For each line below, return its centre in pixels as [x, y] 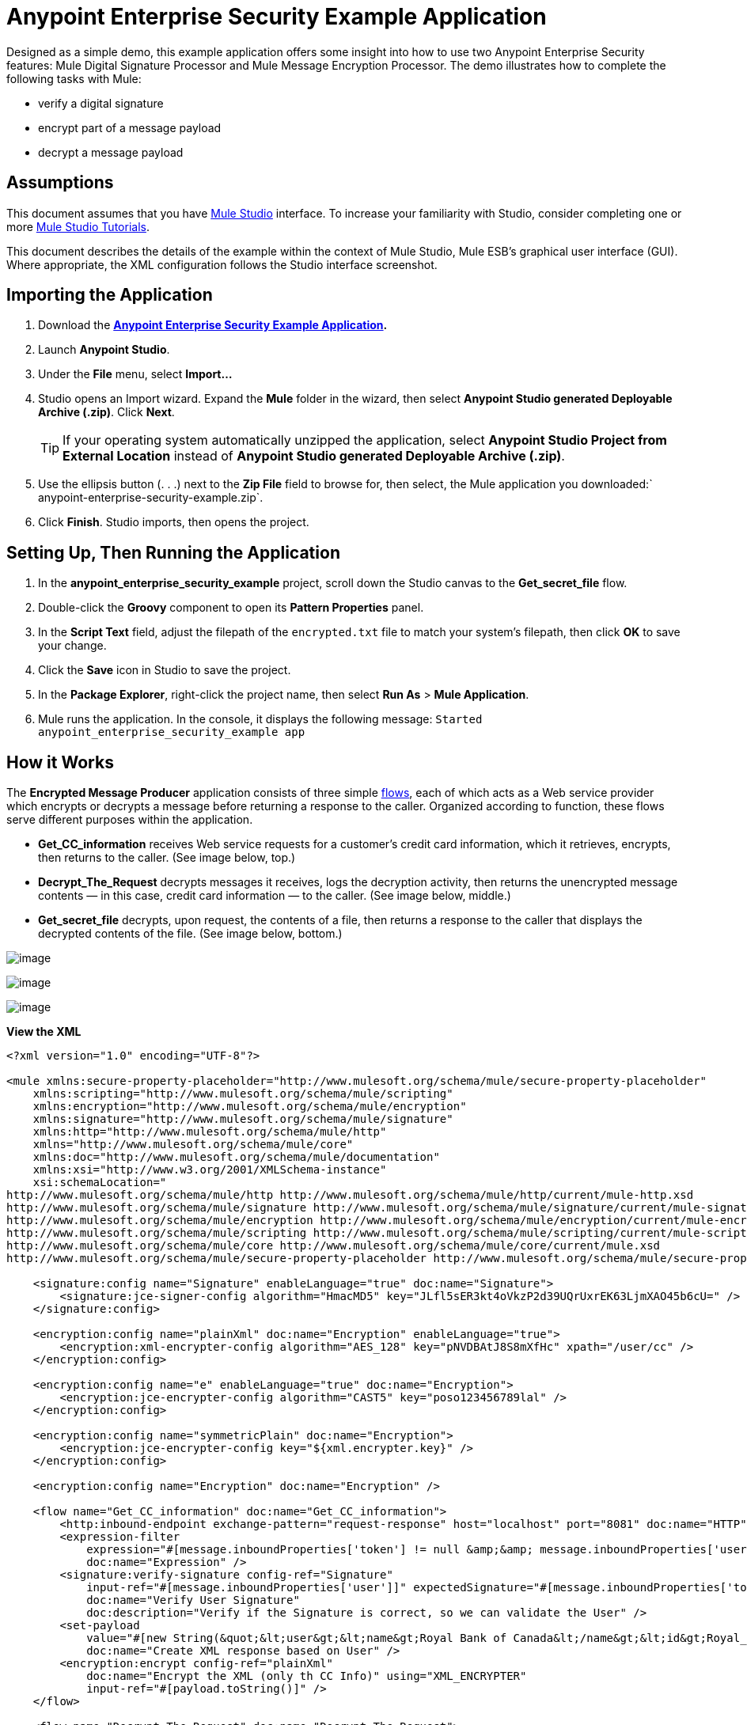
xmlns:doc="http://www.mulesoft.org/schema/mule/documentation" [236, 1157]
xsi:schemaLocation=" [100, 1183]
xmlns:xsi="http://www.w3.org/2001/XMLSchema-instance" [210, 1170]
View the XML [44, 1032]
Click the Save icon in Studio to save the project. [165, 670]
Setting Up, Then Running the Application [173, 552]
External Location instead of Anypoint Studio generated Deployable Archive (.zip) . [314, 456]
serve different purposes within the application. [130, 820]
